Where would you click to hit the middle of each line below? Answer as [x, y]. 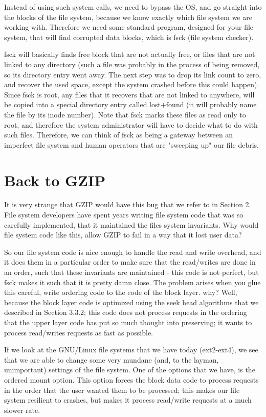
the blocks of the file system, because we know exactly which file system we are [128, 17]
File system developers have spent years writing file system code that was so [124, 215]
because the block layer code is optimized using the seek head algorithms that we [131, 302]
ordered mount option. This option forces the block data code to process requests [131, 379]
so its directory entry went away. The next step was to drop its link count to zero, [133, 74]
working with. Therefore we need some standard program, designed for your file [129, 27]
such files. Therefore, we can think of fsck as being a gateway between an [119, 135]
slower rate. [22, 410]
